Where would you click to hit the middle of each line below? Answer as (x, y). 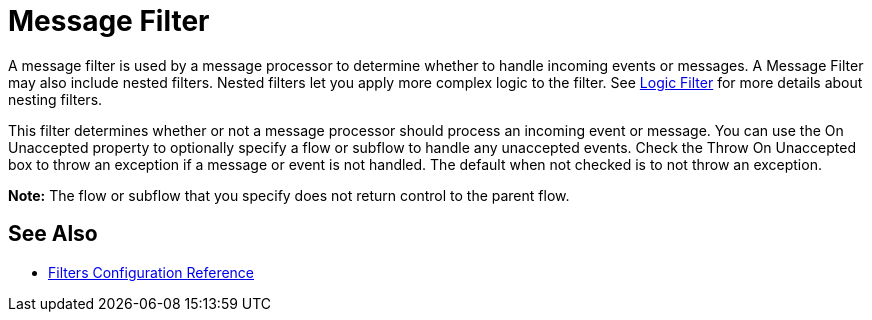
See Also (53, 234)
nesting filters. (55, 99)
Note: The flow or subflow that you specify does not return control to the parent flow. (289, 195)
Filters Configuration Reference (151, 272)
